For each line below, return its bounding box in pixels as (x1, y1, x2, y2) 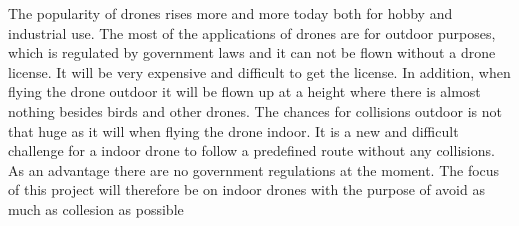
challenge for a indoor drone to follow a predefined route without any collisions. (8, 140, 495, 161)
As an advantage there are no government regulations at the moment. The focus (8, 159, 500, 180)
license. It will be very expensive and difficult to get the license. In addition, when (8, 61, 511, 82)
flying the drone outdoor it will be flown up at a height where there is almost (8, 81, 481, 102)
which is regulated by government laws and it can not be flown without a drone (8, 42, 496, 63)
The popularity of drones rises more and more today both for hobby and (8, 3, 453, 23)
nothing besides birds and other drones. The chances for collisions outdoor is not (8, 100, 502, 121)
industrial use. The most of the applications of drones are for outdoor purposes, (8, 22, 496, 43)
